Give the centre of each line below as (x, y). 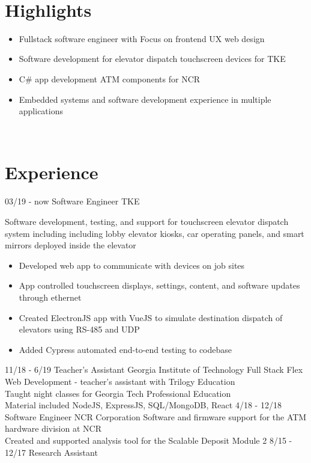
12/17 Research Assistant (51, 452)
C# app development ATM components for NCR (110, 78)
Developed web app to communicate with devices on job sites (132, 265)
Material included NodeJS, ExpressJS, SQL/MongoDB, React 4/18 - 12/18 (143, 405)
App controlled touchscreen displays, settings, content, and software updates (159, 285)
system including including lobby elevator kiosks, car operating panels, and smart (155, 233)
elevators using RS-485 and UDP (79, 329)
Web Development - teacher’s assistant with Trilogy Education (120, 381)
